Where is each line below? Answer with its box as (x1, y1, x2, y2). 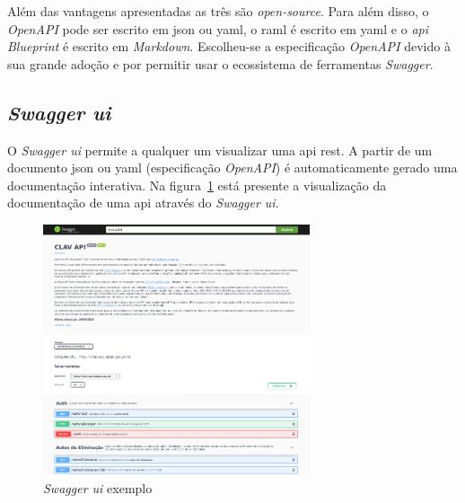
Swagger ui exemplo (43, 478, 153, 497)
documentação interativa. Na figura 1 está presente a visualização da (7, 175, 387, 194)
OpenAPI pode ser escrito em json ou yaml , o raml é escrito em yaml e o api (7, 19, 428, 38)
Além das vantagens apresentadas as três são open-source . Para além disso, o (7, 2, 429, 20)
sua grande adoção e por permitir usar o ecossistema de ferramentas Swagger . (7, 54, 434, 73)
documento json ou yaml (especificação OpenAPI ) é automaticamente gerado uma (7, 158, 458, 177)
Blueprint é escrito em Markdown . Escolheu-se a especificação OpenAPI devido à (7, 37, 451, 56)
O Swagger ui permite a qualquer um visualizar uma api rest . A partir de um (7, 140, 433, 159)
